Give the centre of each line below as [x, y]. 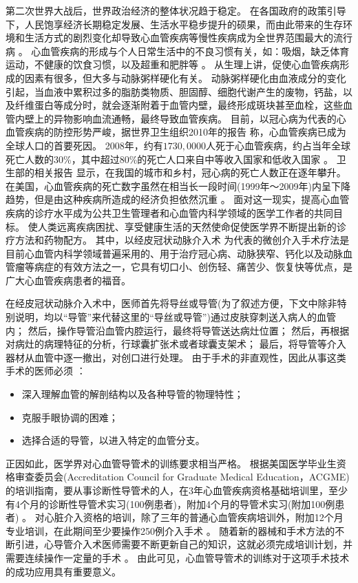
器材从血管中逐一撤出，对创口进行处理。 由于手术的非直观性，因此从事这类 [176, 357]
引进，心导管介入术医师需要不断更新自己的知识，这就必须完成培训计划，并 [183, 544]
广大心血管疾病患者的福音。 [68, 280]
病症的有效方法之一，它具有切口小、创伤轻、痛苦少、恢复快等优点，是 [193, 267]
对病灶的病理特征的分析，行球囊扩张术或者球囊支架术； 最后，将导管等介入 [176, 344]
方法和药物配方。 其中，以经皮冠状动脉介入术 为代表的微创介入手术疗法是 [182, 240]
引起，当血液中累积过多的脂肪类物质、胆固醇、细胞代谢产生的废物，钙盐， [174, 91]
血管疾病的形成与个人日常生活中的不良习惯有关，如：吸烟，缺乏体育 [195, 51]
